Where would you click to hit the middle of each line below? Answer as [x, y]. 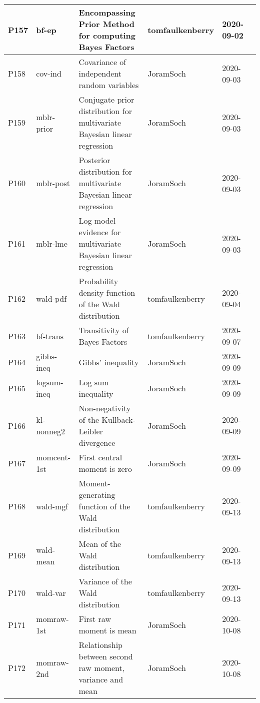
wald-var [51, 593]
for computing [107, 35]
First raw [95, 619]
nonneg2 [50, 431]
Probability [98, 281]
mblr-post [53, 183]
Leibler [91, 431]
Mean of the [100, 544]
